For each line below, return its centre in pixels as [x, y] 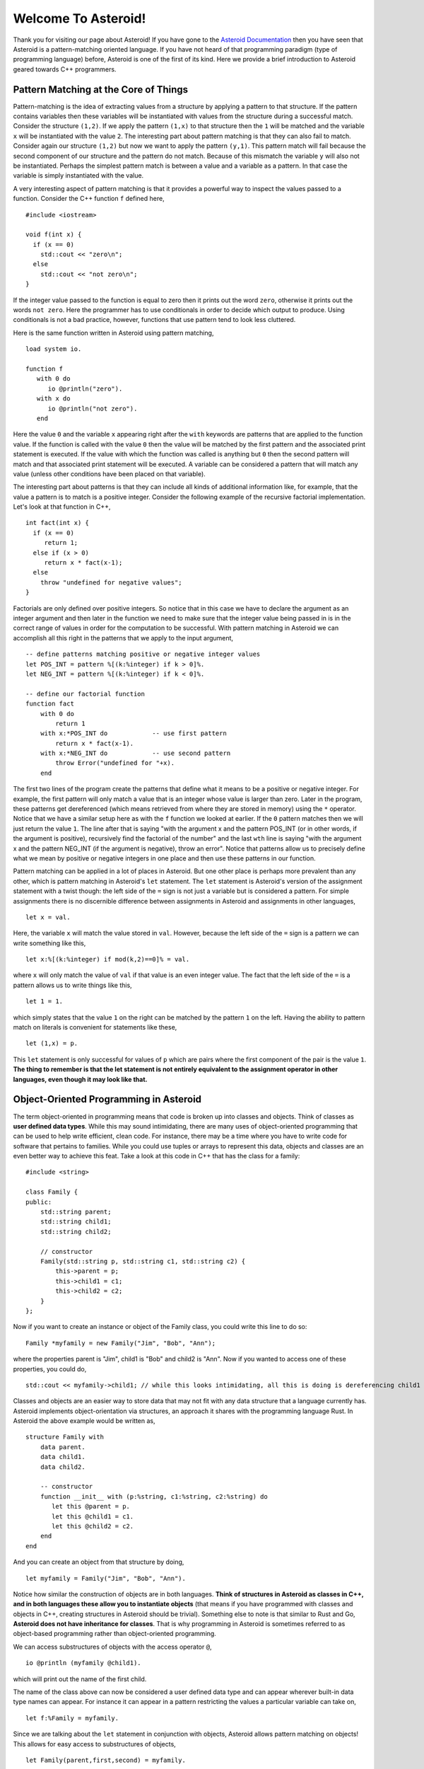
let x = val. [48, 917]
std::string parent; [76, 1212]
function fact [50, 704]
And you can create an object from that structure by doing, [99, 1562]
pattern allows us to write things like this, [72, 985]
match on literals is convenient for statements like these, [95, 1027]
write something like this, [49, 943]
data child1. [63, 1457]
